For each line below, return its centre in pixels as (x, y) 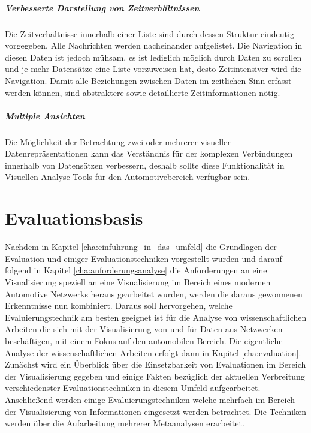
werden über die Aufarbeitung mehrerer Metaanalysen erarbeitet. (125, 423)
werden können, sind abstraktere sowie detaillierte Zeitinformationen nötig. (143, 92)
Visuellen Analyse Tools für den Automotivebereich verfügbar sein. (128, 177)
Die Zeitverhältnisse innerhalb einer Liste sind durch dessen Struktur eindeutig (150, 33)
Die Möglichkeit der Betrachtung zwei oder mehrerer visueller (118, 141)
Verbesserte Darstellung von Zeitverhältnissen (102, 7)
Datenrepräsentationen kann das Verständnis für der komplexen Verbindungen (149, 153)
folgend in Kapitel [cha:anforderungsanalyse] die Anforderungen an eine (136, 270)
